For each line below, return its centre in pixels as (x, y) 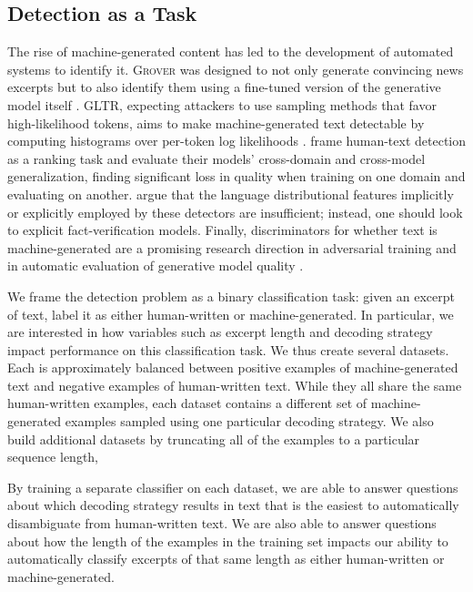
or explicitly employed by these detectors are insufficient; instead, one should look (235, 212)
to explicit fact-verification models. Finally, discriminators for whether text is (222, 230)
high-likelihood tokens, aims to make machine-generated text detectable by (216, 122)
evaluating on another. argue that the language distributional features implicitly (231, 194)
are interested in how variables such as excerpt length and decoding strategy (220, 332)
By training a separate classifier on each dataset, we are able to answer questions (233, 487)
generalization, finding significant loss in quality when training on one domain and (236, 176)
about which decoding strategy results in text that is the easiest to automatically (233, 505)
